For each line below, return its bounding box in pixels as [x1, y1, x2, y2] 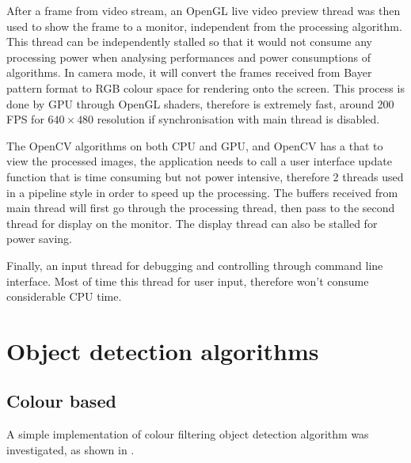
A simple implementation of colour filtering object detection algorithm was [6, 426, 369, 442]
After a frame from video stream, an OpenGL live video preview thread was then [6, 2, 401, 18]
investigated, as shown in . [6, 441, 135, 457]
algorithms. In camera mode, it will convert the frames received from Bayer [6, 64, 372, 81]
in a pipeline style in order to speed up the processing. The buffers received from [6, 184, 398, 200]
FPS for [6, 111, 44, 127]
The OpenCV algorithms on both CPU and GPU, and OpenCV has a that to [6, 137, 383, 154]
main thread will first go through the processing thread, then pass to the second [6, 199, 395, 216]
